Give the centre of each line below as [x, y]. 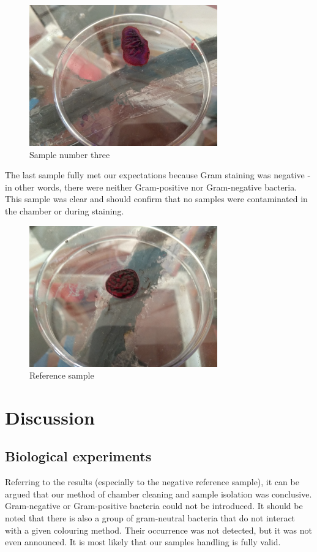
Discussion [50, 417]
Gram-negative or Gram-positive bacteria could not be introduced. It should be [154, 506]
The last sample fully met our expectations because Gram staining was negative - [158, 175]
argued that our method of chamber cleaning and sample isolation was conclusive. [158, 493]
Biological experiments [78, 456]
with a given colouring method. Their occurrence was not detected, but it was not [158, 530]
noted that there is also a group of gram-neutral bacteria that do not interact [150, 518]
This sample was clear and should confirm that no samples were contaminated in [156, 199]
